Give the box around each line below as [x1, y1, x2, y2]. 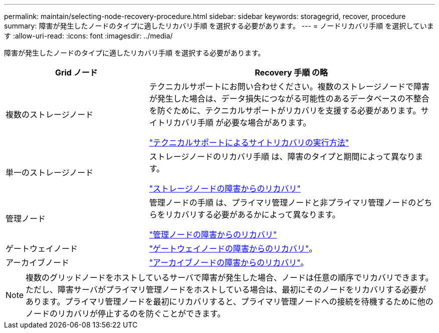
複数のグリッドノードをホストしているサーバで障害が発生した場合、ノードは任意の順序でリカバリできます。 [26, 272, 433, 282]
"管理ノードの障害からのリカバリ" [149, 229, 277, 239]
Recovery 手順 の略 [255, 67, 328, 77]
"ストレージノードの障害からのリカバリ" [149, 183, 301, 193]
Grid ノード [55, 67, 98, 77]
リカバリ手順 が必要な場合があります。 [165, 117, 311, 127]
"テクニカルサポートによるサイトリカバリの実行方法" [149, 137, 349, 147]
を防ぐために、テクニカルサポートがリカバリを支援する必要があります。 [149, 105, 421, 115]
